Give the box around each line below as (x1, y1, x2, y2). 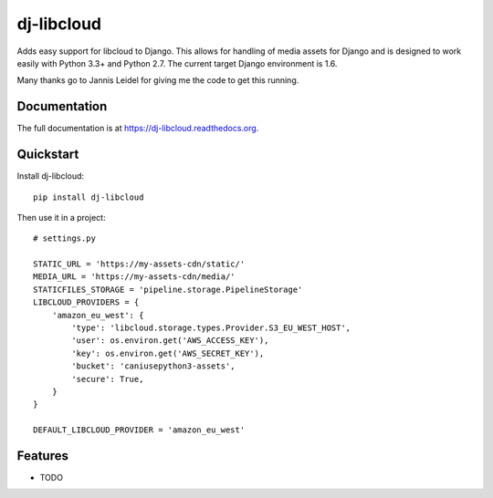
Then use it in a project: (16, 212, 106, 223)
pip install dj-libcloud (33, 192, 144, 202)
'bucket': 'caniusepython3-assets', (71, 361, 236, 371)
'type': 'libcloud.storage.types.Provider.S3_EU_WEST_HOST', (71, 323, 351, 333)
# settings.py (33, 233, 96, 244)
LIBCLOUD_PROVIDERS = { (33, 297, 140, 307)
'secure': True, (71, 374, 144, 384)
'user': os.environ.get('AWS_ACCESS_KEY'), (71, 336, 269, 346)
